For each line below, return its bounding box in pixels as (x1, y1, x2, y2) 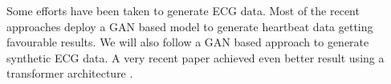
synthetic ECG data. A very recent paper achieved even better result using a (6, 49, 385, 66)
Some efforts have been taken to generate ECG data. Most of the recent (6, 2, 360, 18)
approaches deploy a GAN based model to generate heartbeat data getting (6, 18, 373, 34)
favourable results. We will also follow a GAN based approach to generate (6, 34, 369, 50)
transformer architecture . (6, 65, 133, 82)
